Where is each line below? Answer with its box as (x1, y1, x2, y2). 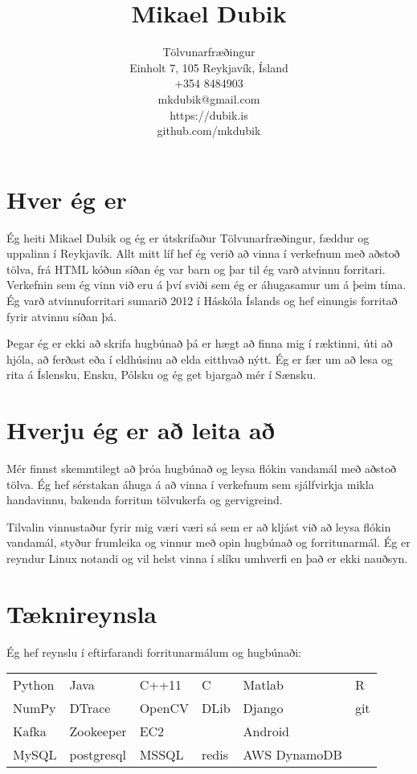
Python (13, 675, 55, 695)
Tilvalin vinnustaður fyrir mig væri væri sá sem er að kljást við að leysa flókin (6, 518, 391, 535)
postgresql (69, 745, 126, 764)
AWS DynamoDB (243, 745, 342, 764)
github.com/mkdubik (157, 122, 261, 139)
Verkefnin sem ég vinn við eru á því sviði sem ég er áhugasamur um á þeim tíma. (6, 276, 407, 293)
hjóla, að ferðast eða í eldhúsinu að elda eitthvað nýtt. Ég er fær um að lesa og (6, 350, 393, 367)
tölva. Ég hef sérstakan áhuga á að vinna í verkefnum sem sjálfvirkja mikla (6, 475, 374, 492)
